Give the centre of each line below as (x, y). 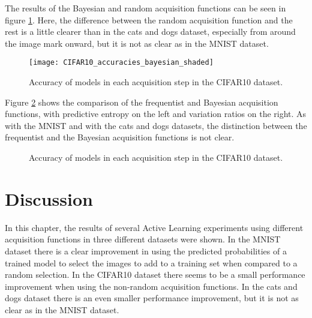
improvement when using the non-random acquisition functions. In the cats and (151, 286)
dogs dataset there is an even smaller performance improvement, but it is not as (152, 298)
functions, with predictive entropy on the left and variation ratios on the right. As (156, 114)
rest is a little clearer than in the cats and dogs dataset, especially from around (150, 31)
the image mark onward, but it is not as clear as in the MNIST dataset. (137, 43)
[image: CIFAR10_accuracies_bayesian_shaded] (121, 63)
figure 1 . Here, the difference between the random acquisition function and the (149, 19)
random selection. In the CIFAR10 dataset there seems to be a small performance (155, 274)
